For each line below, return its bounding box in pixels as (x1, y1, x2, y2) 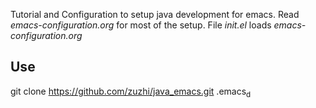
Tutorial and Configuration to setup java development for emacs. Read (10, 9, 300, 20)
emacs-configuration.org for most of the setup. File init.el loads (10, 19, 272, 31)
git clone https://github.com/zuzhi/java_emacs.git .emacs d (10, 85, 252, 99)
